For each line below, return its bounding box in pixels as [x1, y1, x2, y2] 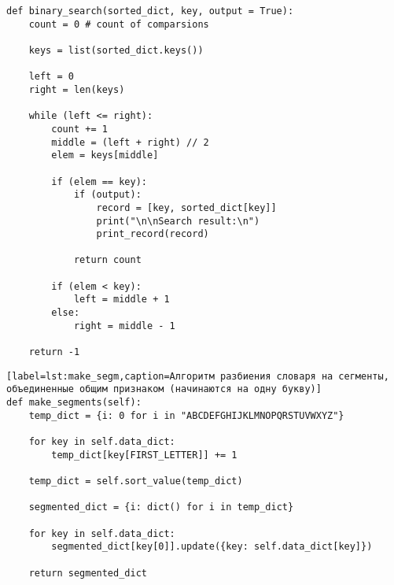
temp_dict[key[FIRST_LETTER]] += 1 [51, 449, 238, 461]
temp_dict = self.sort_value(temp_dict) [28, 475, 243, 487]
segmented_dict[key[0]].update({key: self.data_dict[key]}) [51, 541, 373, 553]
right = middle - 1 [73, 320, 175, 331]
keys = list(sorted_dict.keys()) [28, 44, 204, 56]
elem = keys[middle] [51, 150, 159, 161]
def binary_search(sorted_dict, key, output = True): [6, 6, 294, 17]
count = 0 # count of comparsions [28, 18, 209, 30]
